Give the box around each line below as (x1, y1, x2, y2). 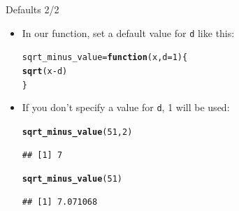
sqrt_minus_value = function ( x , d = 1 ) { (22, 52, 188, 63)
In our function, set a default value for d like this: (22, 25, 235, 40)
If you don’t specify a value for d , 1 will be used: (22, 100, 230, 115)
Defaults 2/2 (6, 2, 59, 16)
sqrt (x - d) (22, 66, 68, 76)
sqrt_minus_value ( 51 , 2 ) (22, 126, 133, 137)
